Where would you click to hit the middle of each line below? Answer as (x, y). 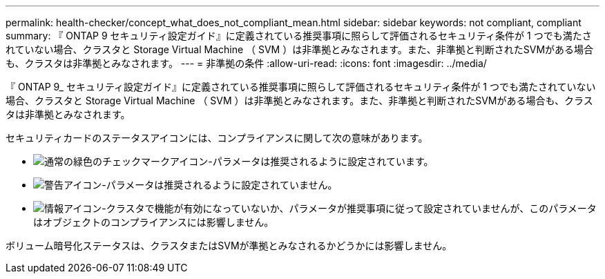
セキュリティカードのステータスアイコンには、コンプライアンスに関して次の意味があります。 (217, 138)
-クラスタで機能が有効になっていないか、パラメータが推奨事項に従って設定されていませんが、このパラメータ (349, 208)
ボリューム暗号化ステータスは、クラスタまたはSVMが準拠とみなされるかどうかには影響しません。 (229, 246)
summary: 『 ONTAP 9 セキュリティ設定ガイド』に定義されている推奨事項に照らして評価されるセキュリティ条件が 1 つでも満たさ (299, 36)
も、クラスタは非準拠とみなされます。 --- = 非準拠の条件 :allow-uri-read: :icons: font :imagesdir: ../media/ (246, 63)
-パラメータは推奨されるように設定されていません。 (220, 185)
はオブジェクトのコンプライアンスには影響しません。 (154, 222)
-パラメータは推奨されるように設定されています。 (321, 161)
